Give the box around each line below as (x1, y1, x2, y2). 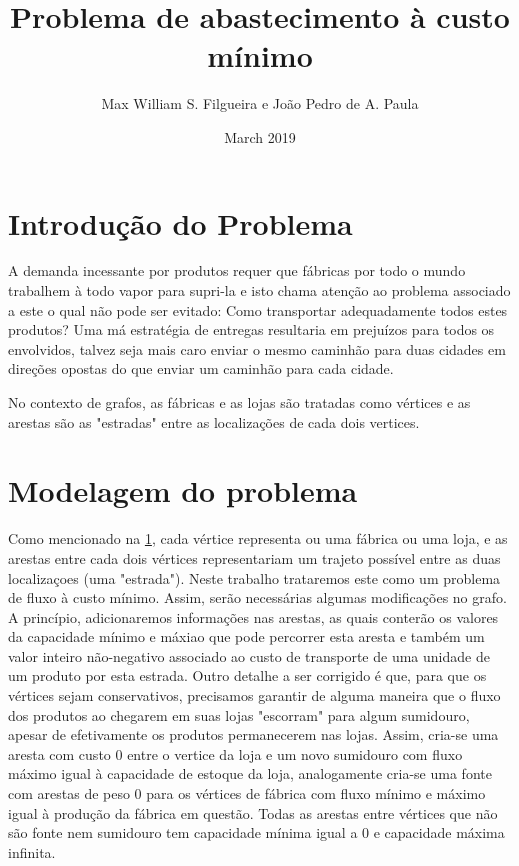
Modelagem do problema (8, 470, 358, 511)
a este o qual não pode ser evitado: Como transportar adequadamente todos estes (8, 299, 508, 320)
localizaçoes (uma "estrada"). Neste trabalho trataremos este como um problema (8, 567, 501, 588)
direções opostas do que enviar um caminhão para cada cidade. (8, 358, 394, 379)
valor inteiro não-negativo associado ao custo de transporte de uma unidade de (8, 645, 490, 666)
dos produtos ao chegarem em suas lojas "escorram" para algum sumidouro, (8, 704, 470, 725)
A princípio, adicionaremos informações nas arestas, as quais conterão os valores (8, 606, 499, 627)
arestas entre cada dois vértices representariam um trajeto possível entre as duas (8, 547, 501, 568)
